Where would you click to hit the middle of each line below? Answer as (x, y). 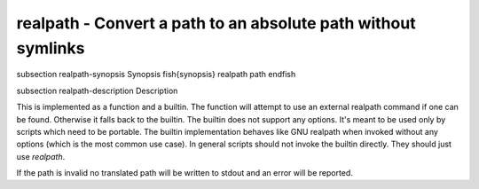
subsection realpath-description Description (97, 91)
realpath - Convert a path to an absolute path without (216, 23)
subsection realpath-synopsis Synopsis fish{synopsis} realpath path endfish (156, 75)
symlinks (51, 48)
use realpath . (41, 156)
